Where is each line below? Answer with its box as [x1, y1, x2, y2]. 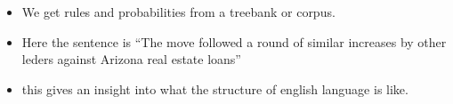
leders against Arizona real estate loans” [21, 50, 241, 68]
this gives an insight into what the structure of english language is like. [21, 79, 409, 98]
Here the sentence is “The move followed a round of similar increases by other [21, 32, 447, 51]
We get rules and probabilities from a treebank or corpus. [21, 3, 336, 20]
